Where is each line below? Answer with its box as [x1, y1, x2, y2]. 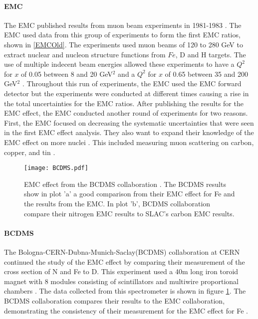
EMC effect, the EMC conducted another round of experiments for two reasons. [4, 108, 248, 118]
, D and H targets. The [175, 49, 246, 59]
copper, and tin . [4, 147, 55, 157]
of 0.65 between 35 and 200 [165, 68, 248, 79]
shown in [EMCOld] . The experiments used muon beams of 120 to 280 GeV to [4, 39, 243, 49]
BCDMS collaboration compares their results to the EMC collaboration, [4, 295, 225, 306]
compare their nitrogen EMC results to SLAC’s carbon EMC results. [24, 208, 235, 218]
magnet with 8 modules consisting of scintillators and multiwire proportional [4, 276, 239, 286]
